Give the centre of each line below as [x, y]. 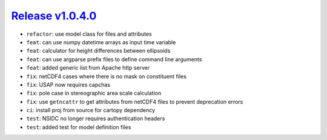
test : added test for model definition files [79, 127]
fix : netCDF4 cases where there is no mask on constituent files [107, 76]
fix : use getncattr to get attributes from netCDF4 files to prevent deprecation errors [135, 102]
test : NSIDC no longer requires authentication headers [96, 119]
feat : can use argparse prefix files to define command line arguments [114, 59]
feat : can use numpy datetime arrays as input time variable [101, 42]
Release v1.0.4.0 [54, 16]
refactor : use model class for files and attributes [89, 34]
